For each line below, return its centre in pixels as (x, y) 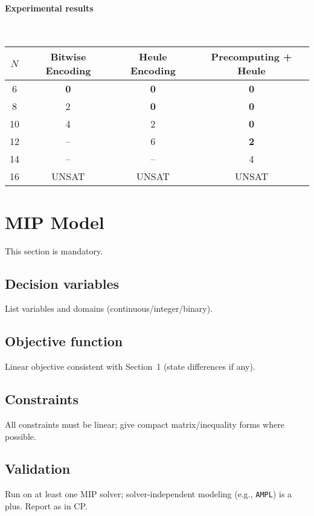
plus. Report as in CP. (46, 505)
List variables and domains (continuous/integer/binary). (109, 308)
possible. (21, 436)
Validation (38, 469)
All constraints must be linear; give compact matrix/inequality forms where (145, 424)
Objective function (64, 341)
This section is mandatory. (54, 250)
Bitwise (68, 57)
